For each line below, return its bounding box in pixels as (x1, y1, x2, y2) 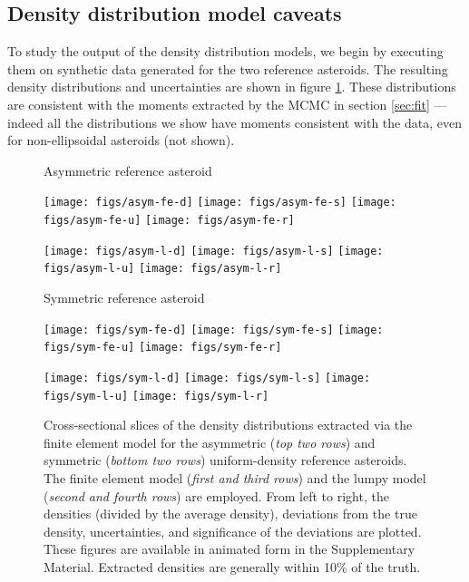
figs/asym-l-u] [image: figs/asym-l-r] (44, 262, 282, 276)
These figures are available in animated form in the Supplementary (44, 539, 415, 558)
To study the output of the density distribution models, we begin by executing (7, 42, 444, 61)
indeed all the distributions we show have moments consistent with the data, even (7, 112, 462, 131)
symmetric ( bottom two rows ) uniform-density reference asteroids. (44, 451, 407, 470)
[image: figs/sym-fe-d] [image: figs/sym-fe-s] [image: (44, 323, 384, 336)
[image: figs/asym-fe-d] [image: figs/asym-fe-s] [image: (44, 196, 396, 209)
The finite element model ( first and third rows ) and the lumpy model (44, 468, 426, 487)
